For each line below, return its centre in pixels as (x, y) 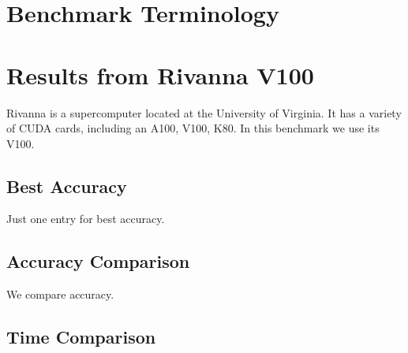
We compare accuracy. (60, 294)
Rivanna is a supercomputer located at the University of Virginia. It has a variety (204, 112)
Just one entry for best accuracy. (86, 219)
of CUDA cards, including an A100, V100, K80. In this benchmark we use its (193, 128)
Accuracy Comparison (98, 261)
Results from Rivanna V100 (160, 74)
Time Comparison (81, 337)
